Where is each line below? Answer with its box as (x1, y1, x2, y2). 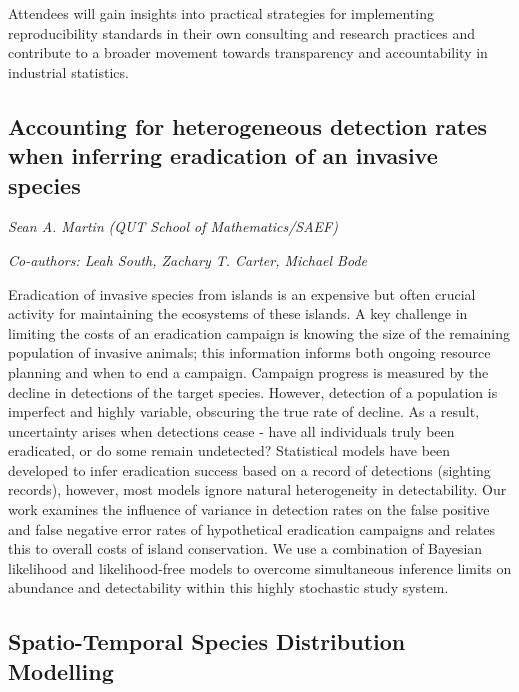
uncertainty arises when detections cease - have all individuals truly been (8, 420, 455, 441)
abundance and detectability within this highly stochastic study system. (8, 577, 449, 598)
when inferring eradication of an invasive (8, 140, 438, 171)
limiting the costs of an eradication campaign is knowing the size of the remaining (8, 322, 511, 343)
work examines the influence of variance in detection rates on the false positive (8, 499, 490, 520)
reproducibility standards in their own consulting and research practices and (8, 22, 475, 43)
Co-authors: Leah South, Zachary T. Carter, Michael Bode (8, 249, 367, 270)
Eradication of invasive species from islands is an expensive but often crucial (8, 283, 476, 304)
